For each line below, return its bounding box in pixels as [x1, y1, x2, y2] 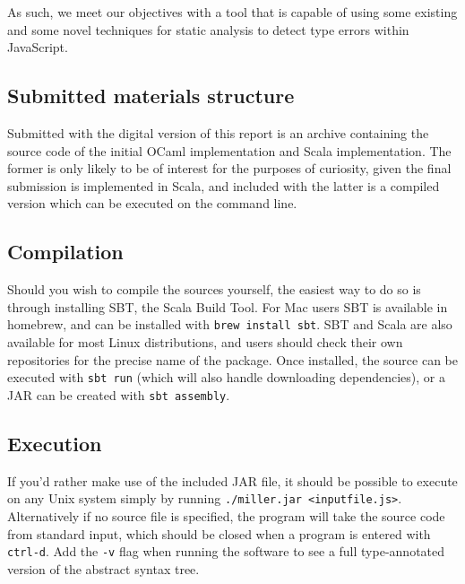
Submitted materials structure [7, 82, 295, 109]
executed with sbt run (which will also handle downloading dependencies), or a [7, 368, 445, 387]
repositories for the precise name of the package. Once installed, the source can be [7, 350, 458, 369]
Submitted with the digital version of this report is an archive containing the [7, 123, 429, 142]
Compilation [7, 238, 124, 266]
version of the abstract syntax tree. [7, 559, 200, 578]
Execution [7, 429, 102, 457]
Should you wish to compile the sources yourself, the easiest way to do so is [7, 280, 421, 299]
